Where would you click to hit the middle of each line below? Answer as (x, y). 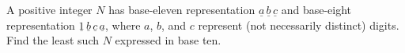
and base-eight (316, 9)
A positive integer (49, 9)
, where (123, 25)
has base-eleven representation (182, 9)
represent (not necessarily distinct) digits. (299, 25)
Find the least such (53, 40)
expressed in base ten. (168, 40)
